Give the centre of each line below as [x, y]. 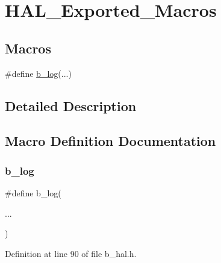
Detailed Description [71, 105]
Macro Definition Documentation [110, 141]
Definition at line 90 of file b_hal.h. [71, 253]
